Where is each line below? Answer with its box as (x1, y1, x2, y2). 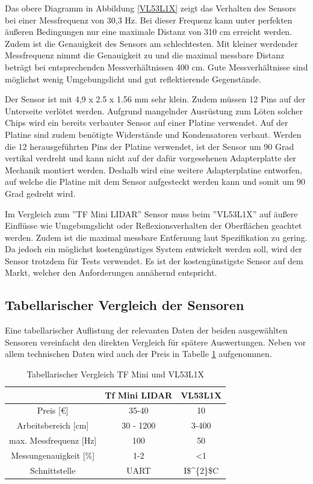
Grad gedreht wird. (5, 187, 76, 199)
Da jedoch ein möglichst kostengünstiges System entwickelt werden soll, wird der (5, 243, 302, 255)
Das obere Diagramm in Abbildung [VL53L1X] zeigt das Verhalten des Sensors (5, 2, 296, 14)
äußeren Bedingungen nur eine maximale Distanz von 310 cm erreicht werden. (5, 25, 293, 38)
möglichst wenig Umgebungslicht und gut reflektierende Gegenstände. (5, 72, 261, 85)
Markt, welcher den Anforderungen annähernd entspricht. (5, 266, 217, 279)
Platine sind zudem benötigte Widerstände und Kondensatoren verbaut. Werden (5, 128, 302, 140)
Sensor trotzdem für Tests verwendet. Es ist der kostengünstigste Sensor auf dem (5, 254, 303, 267)
